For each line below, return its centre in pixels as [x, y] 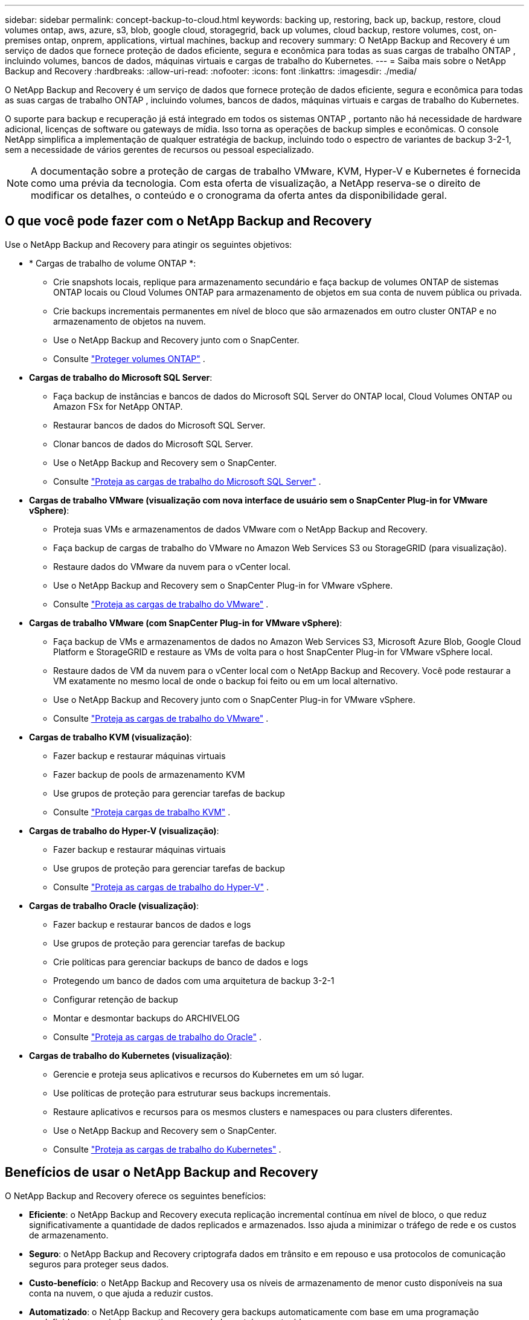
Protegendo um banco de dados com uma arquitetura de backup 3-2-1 [194, 980]
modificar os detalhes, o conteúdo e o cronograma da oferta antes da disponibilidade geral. [239, 195]
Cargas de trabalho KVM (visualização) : [111, 737]
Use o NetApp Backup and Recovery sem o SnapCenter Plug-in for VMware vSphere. [223, 585]
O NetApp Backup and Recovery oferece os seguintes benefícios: [136, 1195]
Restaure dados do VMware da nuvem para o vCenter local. [172, 566]
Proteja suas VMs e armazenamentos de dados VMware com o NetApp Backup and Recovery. [240, 529]
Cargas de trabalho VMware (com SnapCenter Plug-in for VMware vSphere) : [186, 623]
